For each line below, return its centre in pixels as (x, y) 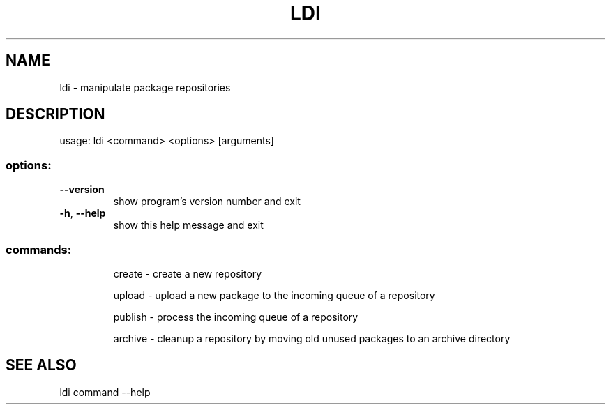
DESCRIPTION (55, 114)
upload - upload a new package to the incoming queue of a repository (274, 295)
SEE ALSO (41, 365)
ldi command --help (105, 392)
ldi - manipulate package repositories (145, 87)
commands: (39, 249)
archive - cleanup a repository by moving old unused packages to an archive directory (312, 338)
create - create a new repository (188, 273)
